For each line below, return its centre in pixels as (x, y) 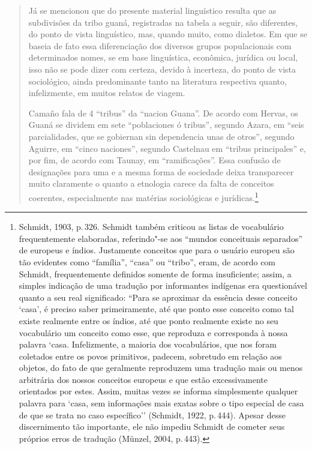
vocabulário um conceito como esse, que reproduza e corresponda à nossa (153, 332)
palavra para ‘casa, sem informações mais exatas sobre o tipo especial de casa (161, 403)
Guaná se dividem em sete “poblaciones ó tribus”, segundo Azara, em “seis (166, 125)
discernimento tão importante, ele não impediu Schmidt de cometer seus (152, 426)
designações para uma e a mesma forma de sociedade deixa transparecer (161, 171)
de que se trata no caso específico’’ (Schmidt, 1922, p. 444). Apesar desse (152, 414)
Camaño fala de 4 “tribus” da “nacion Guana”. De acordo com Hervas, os (163, 113)
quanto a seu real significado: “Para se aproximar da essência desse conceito (158, 297)
